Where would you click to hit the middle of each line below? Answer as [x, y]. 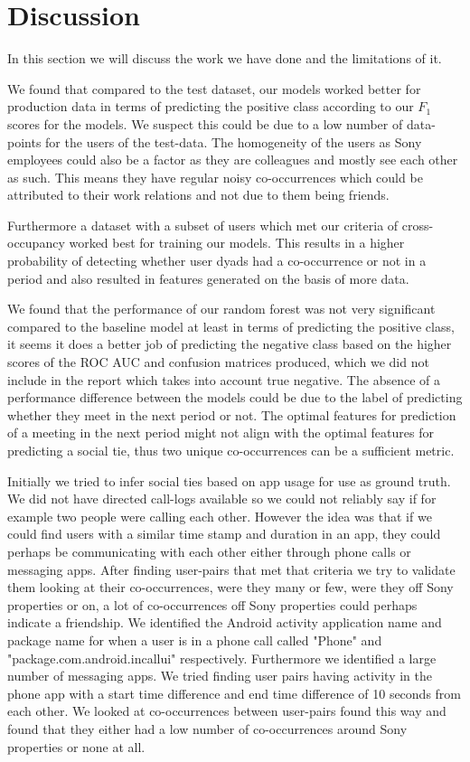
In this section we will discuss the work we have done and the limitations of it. [225, 58]
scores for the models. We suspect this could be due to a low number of [205, 123]
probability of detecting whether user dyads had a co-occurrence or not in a [217, 261]
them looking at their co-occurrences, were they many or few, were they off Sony [230, 587]
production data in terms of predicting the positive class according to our [211, 106]
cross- [418, 225]
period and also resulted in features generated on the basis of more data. [208, 278]
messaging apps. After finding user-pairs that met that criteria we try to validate [231, 569]
